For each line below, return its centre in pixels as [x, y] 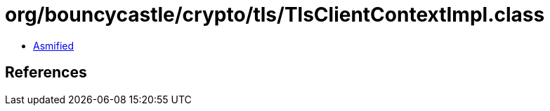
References [46, 73]
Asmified [54, 45]
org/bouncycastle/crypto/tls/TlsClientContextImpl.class [275, 15]
